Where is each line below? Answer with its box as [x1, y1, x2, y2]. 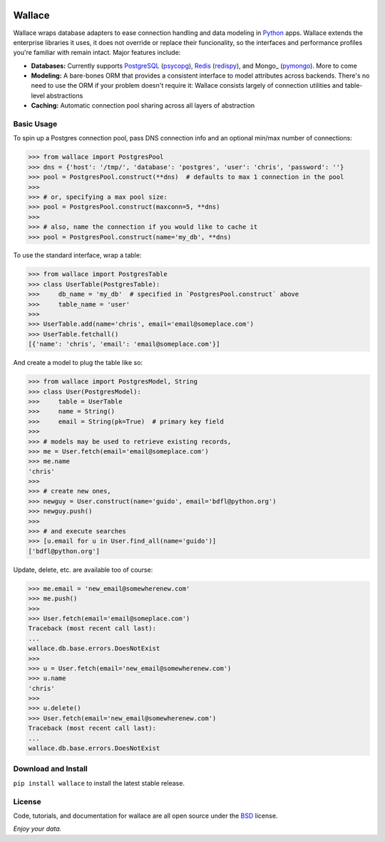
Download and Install [13, 764, 88, 774]
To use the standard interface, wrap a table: [13, 251, 142, 260]
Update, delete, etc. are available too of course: [13, 565, 153, 574]
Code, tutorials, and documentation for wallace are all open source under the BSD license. [13, 811, 278, 820]
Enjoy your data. [13, 824, 62, 833]
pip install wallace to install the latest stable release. [13, 779, 185, 787]
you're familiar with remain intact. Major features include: [13, 48, 181, 57]
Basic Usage [13, 119, 58, 129]
